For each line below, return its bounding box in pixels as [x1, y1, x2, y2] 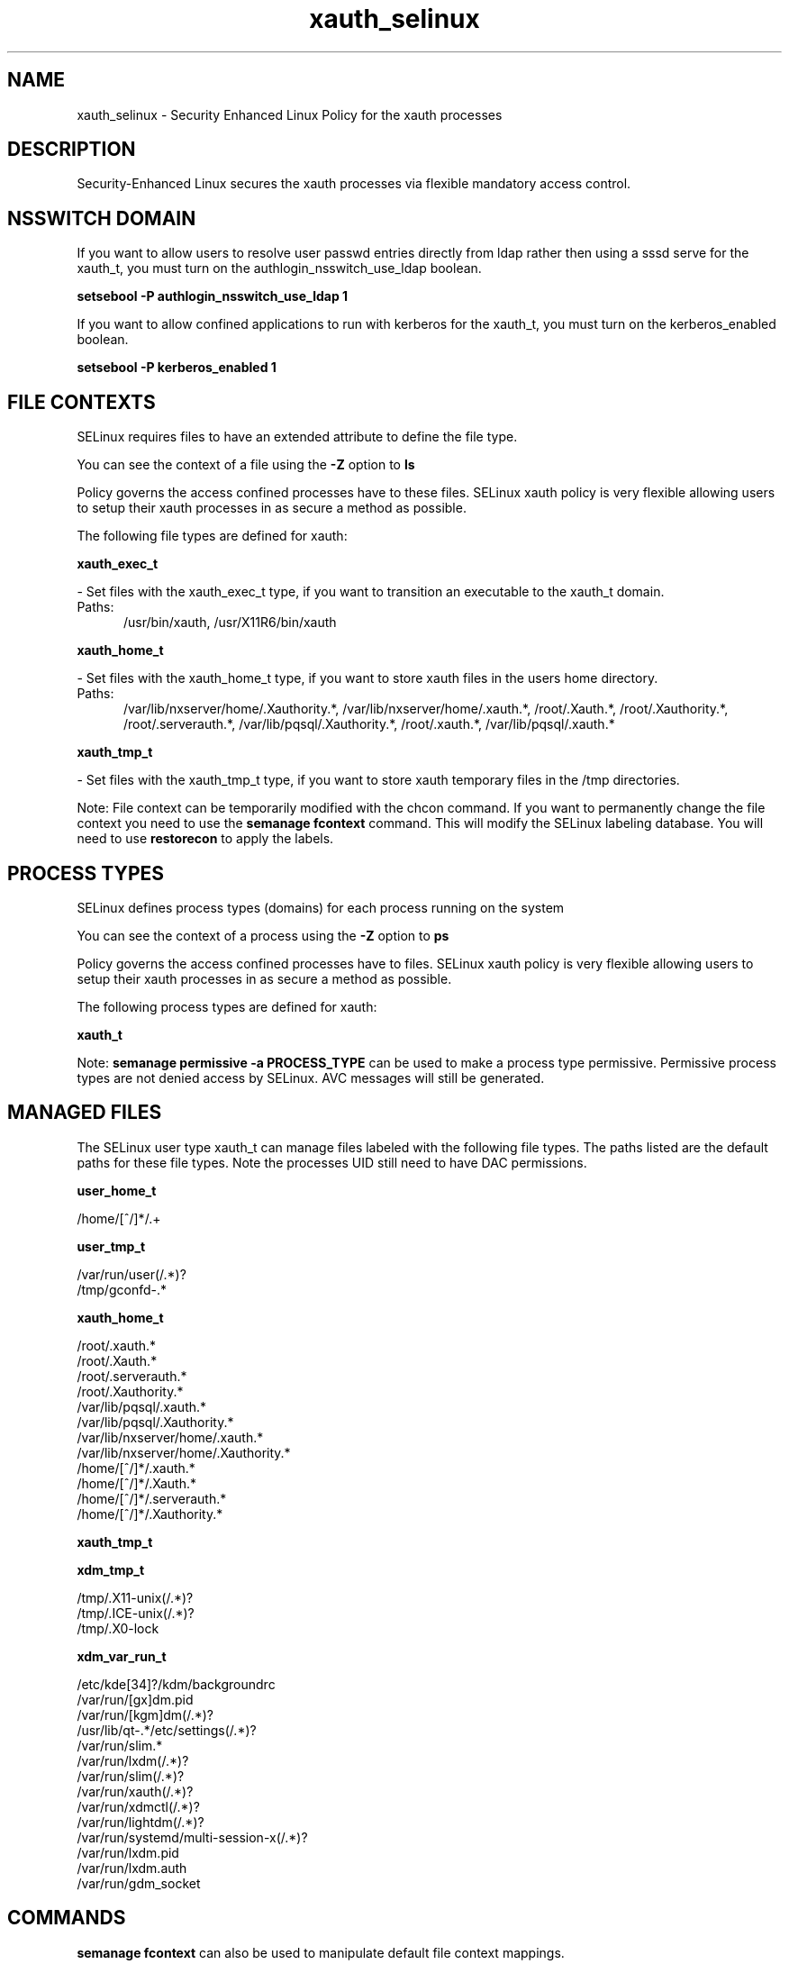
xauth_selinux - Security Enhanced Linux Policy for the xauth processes [77, 106, 503, 123]
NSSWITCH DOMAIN [7, 206, 196, 230]
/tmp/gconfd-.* [77, 1281, 167, 1297]
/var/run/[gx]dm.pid [77, 1691, 194, 1707]
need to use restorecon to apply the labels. [77, 831, 334, 847]
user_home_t [77, 1182, 157, 1198]
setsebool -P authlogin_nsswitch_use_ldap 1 [77, 288, 349, 305]
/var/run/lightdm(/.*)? [77, 1814, 204, 1830]
